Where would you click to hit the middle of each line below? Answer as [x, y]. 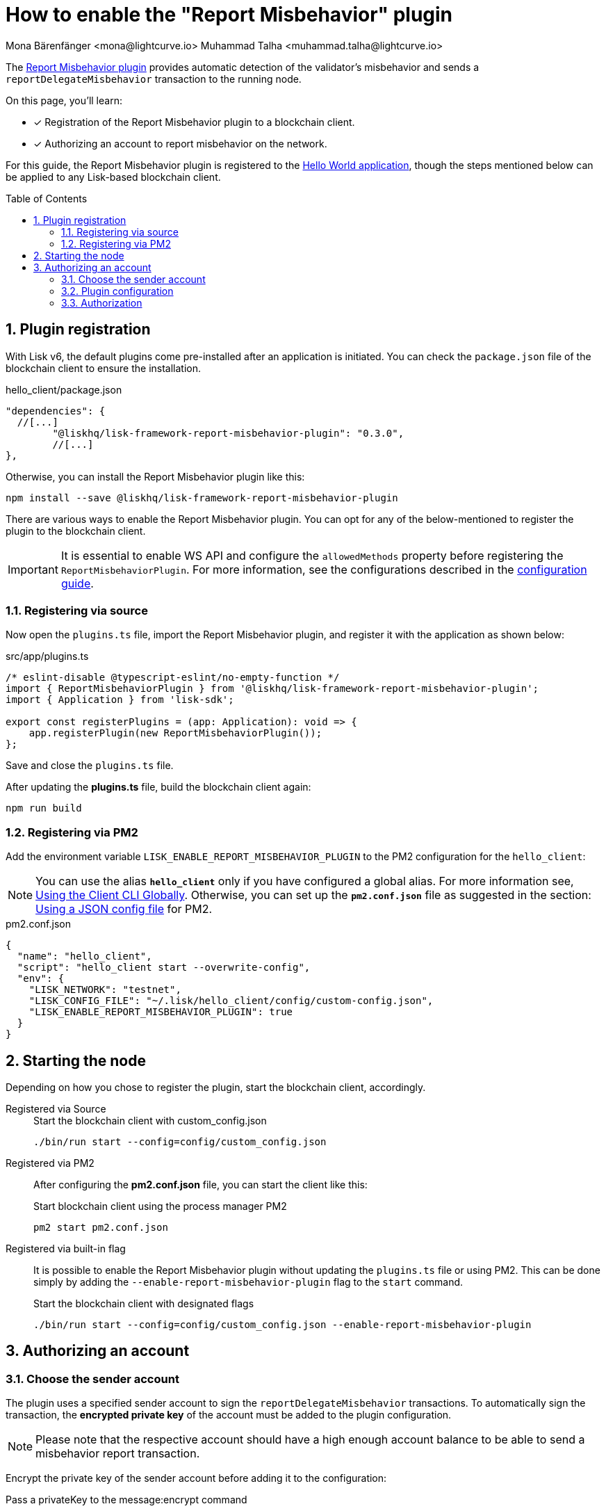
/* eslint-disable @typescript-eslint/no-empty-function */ [173, 678]
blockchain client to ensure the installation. [104, 368]
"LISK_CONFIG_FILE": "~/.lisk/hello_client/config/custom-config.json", [231, 1001]
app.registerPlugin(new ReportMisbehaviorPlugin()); [175, 733]
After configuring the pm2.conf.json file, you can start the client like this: [200, 1184]
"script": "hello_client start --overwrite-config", [164, 968]
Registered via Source [56, 1108]
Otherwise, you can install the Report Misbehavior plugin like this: [155, 476]
